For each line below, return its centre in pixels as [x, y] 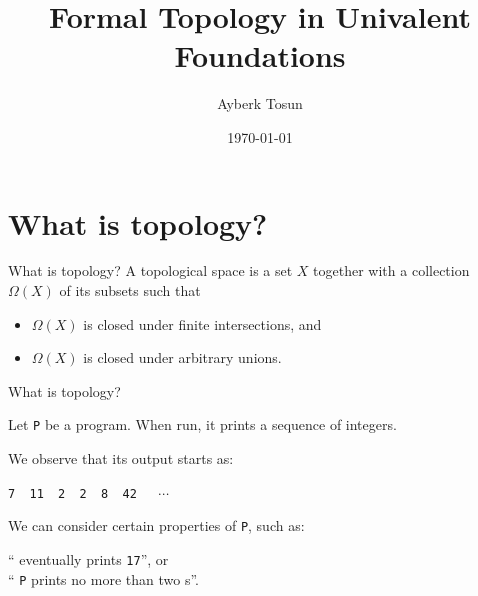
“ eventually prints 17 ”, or [88, 558]
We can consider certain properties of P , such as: [156, 525]
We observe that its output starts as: [121, 458]
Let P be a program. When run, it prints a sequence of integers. [202, 424]
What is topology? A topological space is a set [150, 270]
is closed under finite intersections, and [202, 323]
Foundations [260, 55]
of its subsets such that [130, 290]
